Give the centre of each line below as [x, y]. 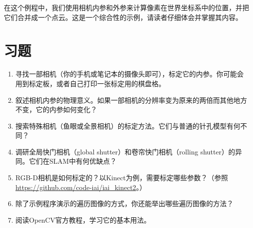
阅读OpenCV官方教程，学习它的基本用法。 [83, 219]
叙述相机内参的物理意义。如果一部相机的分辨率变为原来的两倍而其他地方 [131, 100]
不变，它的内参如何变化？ [56, 109]
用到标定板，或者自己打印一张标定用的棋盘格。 [90, 83]
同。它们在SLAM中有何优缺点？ [66, 161]
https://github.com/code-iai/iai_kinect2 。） [81, 187]
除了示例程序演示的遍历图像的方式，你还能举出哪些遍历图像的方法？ [124, 203]
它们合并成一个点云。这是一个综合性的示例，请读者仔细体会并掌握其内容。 [123, 17]
